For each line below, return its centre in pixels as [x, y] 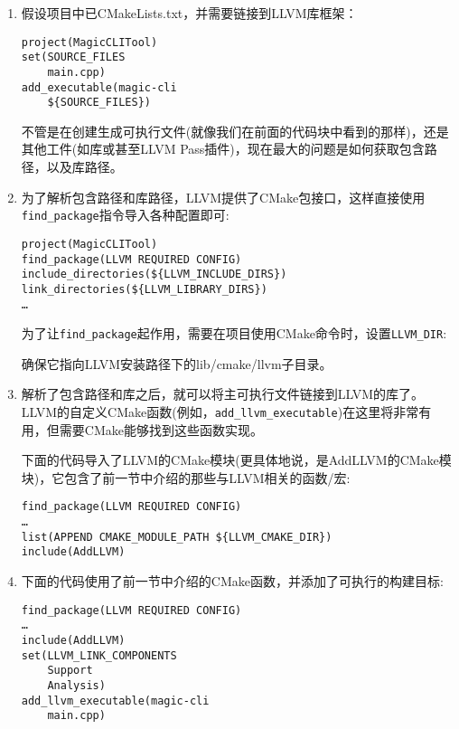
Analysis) [76, 685]
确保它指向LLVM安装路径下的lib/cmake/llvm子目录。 [177, 363]
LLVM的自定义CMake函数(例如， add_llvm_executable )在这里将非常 [220, 412]
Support [70, 671]
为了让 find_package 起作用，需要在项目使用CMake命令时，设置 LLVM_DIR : [234, 333]
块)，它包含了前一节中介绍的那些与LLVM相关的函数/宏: [186, 477]
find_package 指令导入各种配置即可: [125, 215]
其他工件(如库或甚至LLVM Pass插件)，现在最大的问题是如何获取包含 [223, 149]
